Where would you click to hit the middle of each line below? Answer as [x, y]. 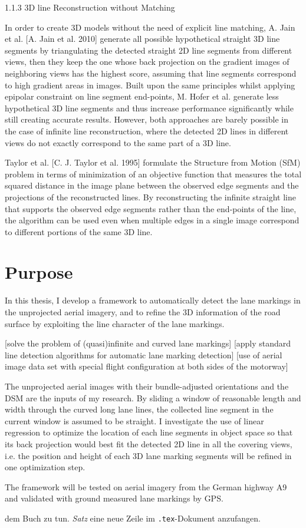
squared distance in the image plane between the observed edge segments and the [152, 185]
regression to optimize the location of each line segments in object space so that [149, 432]
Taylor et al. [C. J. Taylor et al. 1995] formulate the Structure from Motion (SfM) [153, 162]
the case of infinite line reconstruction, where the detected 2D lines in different [147, 131]
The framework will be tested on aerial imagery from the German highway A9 [146, 486]
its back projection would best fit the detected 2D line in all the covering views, [149, 443]
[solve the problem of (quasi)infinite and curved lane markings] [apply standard [148, 343]
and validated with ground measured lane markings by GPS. [114, 498]
